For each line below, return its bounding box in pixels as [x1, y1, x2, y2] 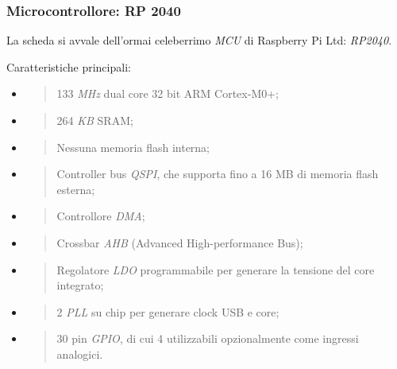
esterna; [56, 181, 95, 197]
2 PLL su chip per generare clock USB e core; [56, 303, 279, 320]
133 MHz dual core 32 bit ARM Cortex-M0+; [56, 85, 279, 102]
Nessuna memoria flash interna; [56, 138, 210, 155]
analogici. [56, 345, 103, 362]
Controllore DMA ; [56, 208, 145, 224]
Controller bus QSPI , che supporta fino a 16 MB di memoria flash [56, 165, 379, 182]
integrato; [56, 277, 104, 293]
